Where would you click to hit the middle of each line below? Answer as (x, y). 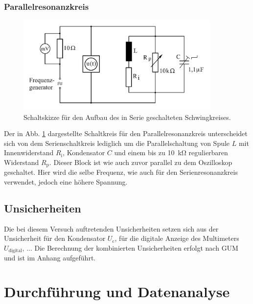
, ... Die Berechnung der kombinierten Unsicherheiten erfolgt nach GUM (130, 247)
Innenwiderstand (29, 152)
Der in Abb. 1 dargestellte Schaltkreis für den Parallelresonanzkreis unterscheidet (126, 133)
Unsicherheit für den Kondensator (55, 238)
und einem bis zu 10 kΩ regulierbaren (171, 152)
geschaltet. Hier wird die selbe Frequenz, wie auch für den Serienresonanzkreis (121, 172)
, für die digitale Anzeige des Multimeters (177, 238)
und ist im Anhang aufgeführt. (50, 258)
